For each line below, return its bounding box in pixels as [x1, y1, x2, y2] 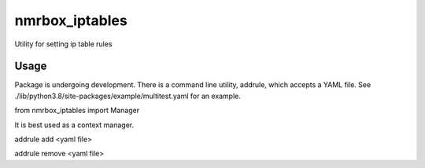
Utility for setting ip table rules [14, 39, 113, 49]
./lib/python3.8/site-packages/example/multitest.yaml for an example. [14, 91, 242, 100]
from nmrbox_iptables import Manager [14, 106, 140, 115]
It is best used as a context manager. [14, 120, 134, 130]
